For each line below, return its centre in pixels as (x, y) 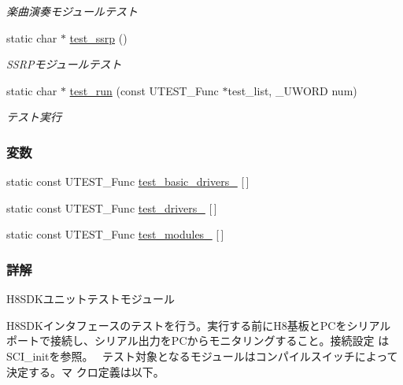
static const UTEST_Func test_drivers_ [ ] (112, 207)
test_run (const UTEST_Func (144, 90)
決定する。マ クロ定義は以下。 (85, 371)
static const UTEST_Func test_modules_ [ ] (115, 234)
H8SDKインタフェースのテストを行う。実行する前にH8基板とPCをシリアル (199, 325)
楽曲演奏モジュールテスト (72, 11)
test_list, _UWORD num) (292, 90)
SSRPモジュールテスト (64, 64)
